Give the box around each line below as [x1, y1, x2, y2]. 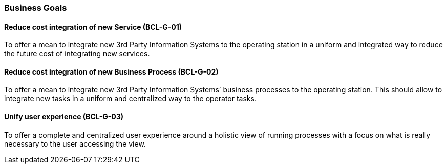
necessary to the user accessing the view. [4, 139, 146, 148]
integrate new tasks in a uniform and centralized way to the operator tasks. [4, 94, 257, 103]
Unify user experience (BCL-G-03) [4, 112, 124, 122]
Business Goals [4, 3, 67, 13]
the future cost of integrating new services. [4, 49, 150, 58]
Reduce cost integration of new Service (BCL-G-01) [4, 22, 182, 31]
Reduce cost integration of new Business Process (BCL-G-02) [4, 67, 219, 76]
